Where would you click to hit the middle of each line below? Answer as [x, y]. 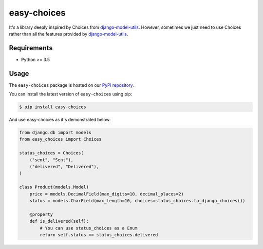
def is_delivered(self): [59, 221]
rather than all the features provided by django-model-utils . [69, 34]
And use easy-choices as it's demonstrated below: [60, 120]
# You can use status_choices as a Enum [89, 228]
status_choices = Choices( [51, 153]
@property [41, 214]
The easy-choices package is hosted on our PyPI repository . [71, 85]
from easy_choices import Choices [60, 139]
